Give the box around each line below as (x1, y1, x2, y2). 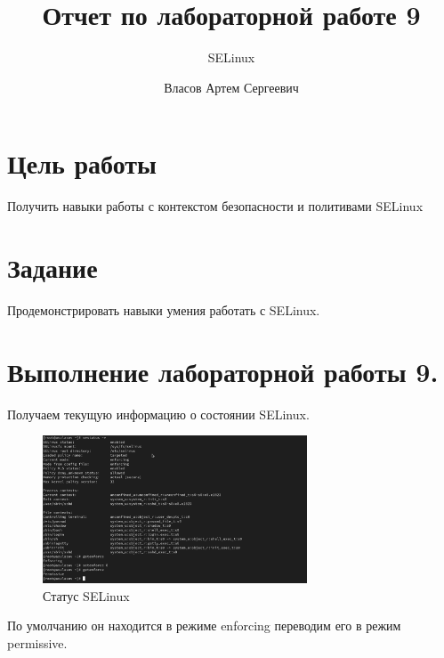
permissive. (7, 633, 68, 652)
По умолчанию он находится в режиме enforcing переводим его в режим (7, 616, 401, 635)
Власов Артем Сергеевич (164, 77, 299, 96)
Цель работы (7, 145, 157, 182)
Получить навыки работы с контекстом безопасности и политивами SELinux (7, 197, 424, 215)
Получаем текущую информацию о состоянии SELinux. (7, 404, 310, 423)
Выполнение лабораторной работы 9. (7, 353, 439, 389)
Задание (7, 249, 98, 286)
